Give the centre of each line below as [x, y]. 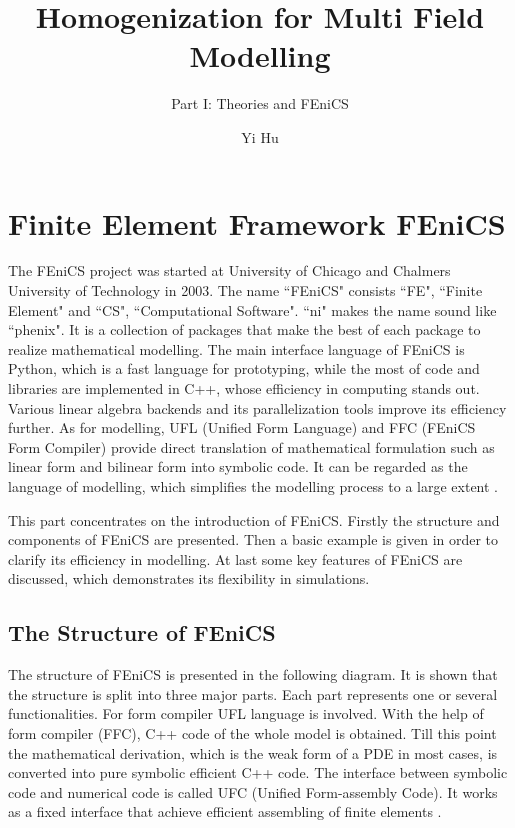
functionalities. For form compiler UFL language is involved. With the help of [246, 713]
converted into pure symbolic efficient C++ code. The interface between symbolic [258, 772]
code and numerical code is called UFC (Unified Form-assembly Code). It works [253, 791]
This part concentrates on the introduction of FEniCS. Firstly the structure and [254, 519]
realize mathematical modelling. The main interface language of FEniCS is [236, 348]
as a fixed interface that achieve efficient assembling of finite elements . [225, 811]
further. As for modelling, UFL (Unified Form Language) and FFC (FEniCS [242, 427]
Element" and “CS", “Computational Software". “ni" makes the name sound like [252, 309]
